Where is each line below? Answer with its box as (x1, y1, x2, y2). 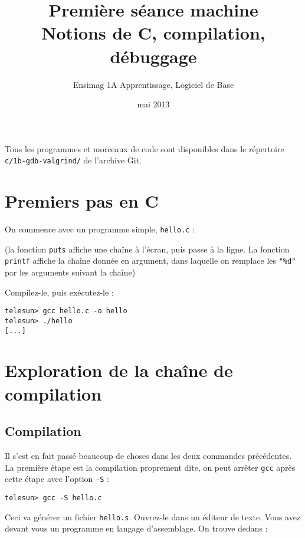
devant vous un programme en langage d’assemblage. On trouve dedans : (5, 522, 268, 534)
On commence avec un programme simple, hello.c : (5, 223, 195, 235)
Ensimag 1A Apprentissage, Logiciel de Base (73, 78, 234, 90)
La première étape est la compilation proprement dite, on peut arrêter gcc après (5, 461, 296, 473)
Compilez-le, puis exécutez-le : (5, 286, 114, 298)
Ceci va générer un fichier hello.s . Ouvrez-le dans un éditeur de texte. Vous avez (5, 510, 301, 523)
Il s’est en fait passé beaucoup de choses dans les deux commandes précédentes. (5, 449, 292, 461)
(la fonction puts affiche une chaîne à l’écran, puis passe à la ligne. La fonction (5, 242, 290, 255)
